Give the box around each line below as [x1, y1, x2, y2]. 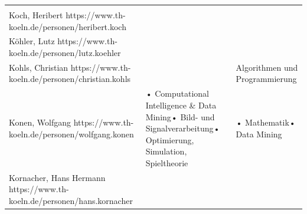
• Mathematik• [236, 116, 296, 129]
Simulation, [145, 145, 187, 157]
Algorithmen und [236, 61, 298, 73]
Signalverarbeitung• [145, 122, 220, 134]
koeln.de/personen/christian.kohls [9, 73, 131, 85]
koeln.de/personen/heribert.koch [9, 20, 126, 32]
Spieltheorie [145, 156, 188, 169]
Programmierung [236, 73, 297, 85]
